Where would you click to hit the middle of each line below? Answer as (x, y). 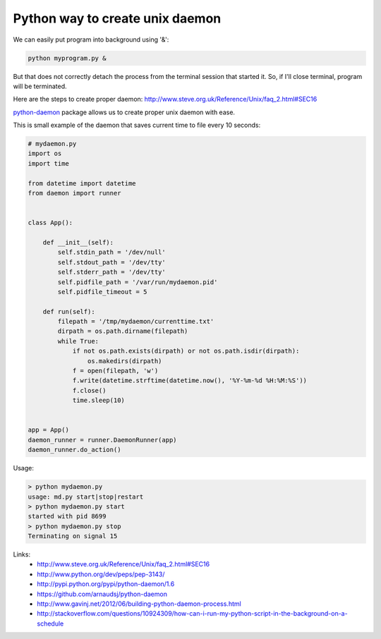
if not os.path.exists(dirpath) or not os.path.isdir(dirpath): (186, 351)
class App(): (50, 223)
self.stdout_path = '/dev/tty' (111, 262)
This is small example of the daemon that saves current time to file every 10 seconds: (137, 125)
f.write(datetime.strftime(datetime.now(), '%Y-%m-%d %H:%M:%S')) (189, 381)
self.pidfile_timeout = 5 (102, 292)
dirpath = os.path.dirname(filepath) (123, 331)
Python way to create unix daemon (117, 18)
